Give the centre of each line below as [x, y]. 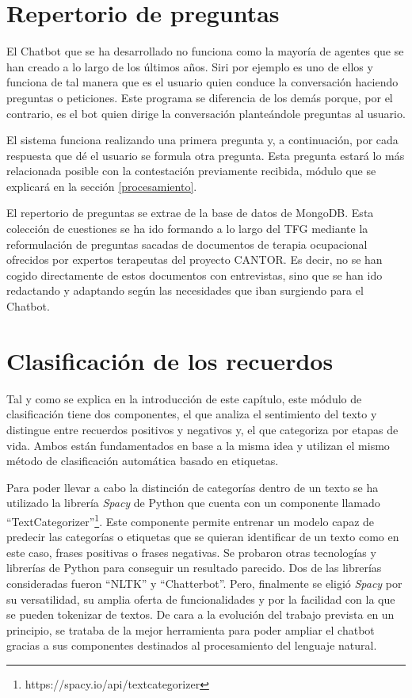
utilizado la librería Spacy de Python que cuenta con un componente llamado [193, 503]
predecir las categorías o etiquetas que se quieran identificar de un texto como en [203, 537]
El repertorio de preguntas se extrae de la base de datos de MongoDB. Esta [190, 213]
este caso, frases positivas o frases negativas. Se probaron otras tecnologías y [191, 552]
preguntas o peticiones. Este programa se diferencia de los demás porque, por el [200, 97]
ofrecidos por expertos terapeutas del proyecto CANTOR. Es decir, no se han [195, 259]
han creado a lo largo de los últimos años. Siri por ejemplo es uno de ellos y [190, 66]
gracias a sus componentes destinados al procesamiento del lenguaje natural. [192, 645]
